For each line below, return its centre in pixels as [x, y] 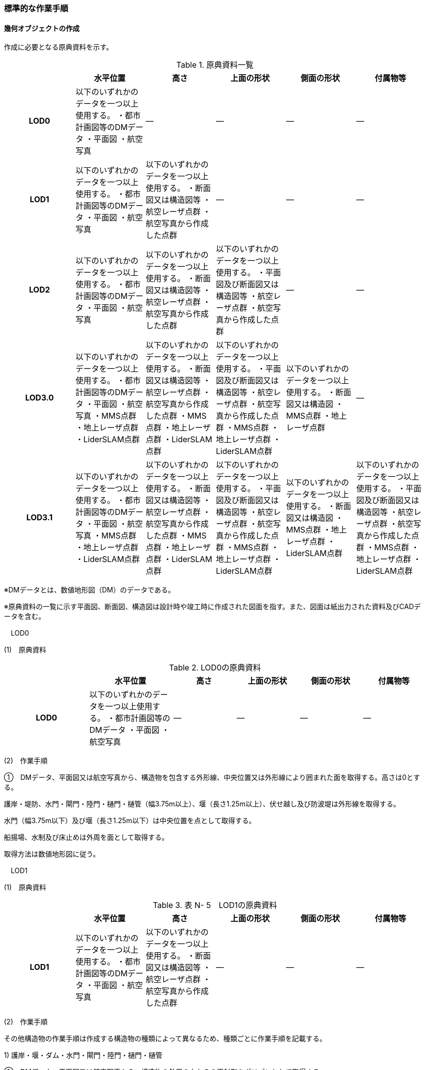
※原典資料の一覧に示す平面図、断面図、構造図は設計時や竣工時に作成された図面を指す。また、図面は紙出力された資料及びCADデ [212, 607]
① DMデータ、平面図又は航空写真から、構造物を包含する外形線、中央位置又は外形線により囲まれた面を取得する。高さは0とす [212, 777]
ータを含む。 [25, 616]
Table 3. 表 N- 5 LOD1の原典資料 [215, 905]
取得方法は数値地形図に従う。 [52, 854]
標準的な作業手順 [36, 8]
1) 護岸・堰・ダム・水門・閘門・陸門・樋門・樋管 [83, 1055]
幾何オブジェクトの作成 [42, 28]
